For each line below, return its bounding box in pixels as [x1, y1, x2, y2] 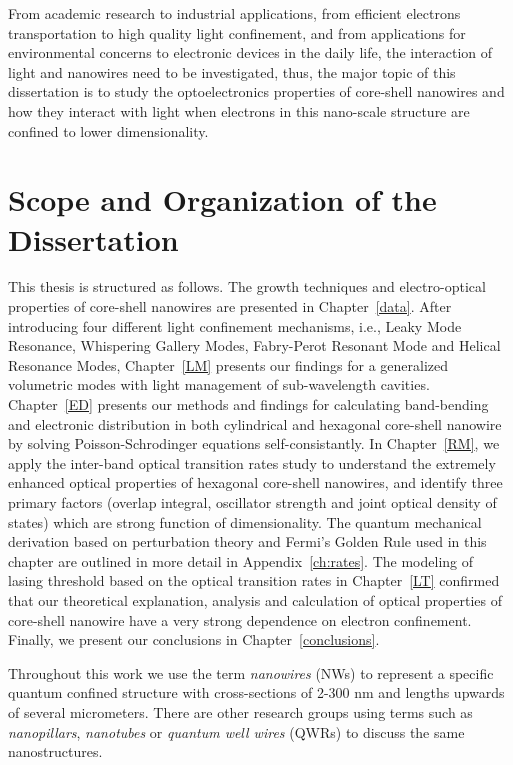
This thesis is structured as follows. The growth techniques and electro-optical [8, 276, 486, 297]
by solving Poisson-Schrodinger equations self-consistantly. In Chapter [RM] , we [8, 433, 500, 454]
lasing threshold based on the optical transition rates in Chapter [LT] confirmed [8, 570, 500, 591]
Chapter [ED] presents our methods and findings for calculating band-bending [8, 394, 489, 415]
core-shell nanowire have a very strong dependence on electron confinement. [8, 609, 472, 630]
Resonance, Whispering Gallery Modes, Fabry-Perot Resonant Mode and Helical [8, 335, 501, 356]
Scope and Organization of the [8, 179, 437, 220]
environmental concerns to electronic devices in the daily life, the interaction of [8, 42, 493, 63]
